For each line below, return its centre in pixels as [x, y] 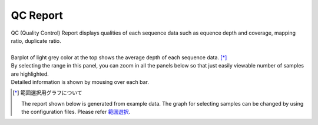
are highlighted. [30, 74]
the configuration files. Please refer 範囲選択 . [76, 112]
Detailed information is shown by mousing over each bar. [80, 82]
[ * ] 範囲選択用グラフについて [47, 93]
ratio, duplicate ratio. [36, 40]
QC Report [37, 15]
